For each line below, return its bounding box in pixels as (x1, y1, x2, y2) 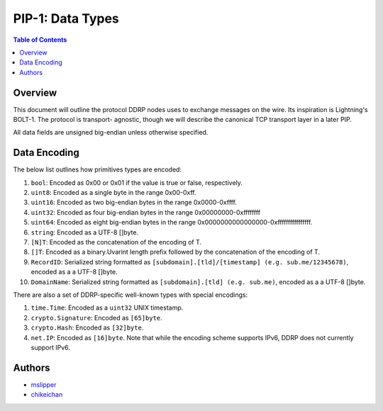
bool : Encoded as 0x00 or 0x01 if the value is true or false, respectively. (30, 178, 243, 187)
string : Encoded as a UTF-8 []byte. (30, 227, 138, 237)
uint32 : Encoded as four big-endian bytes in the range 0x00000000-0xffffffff (30, 208, 261, 216)
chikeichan (30, 390, 63, 399)
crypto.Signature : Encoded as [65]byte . (30, 313, 162, 322)
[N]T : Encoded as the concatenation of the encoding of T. (30, 238, 202, 247)
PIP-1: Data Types (13, 11, 120, 26)
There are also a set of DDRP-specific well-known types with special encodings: (13, 291, 248, 299)
